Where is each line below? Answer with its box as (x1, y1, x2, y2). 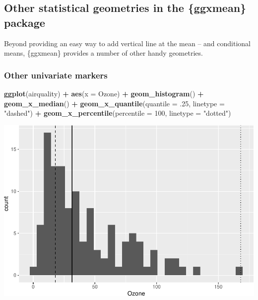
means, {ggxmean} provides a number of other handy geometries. (4, 48, 203, 58)
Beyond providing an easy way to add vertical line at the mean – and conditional (4, 38, 251, 48)
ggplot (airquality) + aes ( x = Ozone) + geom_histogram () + (4, 88, 204, 98)
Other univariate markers (4, 69, 108, 81)
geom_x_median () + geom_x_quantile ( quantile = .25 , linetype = (4, 98, 225, 108)
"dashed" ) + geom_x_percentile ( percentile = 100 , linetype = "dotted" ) (4, 108, 231, 118)
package (4, 14, 45, 30)
